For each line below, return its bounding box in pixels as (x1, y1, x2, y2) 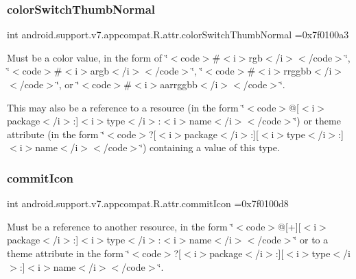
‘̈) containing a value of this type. (140, 140, 280, 155)
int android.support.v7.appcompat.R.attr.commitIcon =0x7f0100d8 (7, 196, 289, 211)
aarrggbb (160, 77, 198, 91)
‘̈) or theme (294, 114, 341, 128)
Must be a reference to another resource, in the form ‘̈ (7, 219, 234, 233)
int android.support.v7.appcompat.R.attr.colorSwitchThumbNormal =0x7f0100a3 (7, 27, 349, 42)
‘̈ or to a (294, 232, 329, 247)
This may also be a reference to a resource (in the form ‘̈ (7, 100, 245, 114)
